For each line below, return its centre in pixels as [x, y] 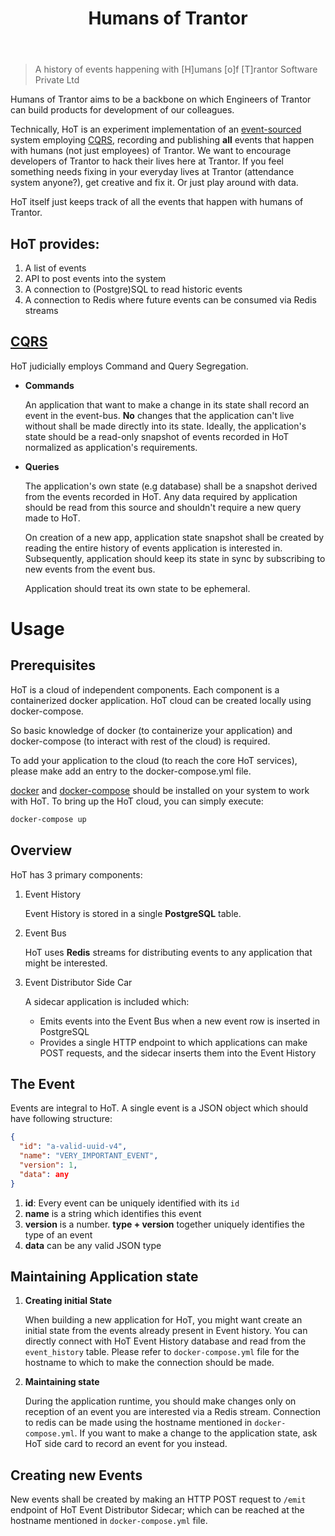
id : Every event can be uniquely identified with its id [132, 1203]
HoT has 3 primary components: [76, 874]
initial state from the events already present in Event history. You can [166, 1331]
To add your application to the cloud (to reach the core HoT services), [154, 760]
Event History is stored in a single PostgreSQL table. [133, 913]
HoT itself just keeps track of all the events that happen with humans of [157, 202]
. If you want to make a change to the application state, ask [196, 1433]
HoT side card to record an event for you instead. [126, 1444]
